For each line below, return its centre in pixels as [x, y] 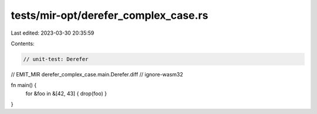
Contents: [23, 43]
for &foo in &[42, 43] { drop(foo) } [66, 93]
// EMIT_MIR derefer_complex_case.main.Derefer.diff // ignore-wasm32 [97, 74]
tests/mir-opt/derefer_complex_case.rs [109, 15]
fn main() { [24, 85]
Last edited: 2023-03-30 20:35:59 [53, 33]
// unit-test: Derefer [56, 59]
